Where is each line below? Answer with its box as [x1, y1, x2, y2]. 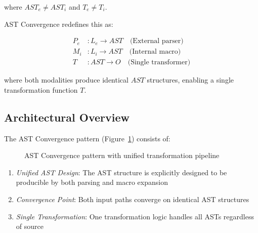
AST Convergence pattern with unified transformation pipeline [24, 150, 220, 161]
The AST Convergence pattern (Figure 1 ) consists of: [4, 133, 170, 143]
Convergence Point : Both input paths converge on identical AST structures [16, 194, 249, 205]
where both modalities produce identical [4, 74, 128, 85]
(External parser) [130, 37, 184, 45]
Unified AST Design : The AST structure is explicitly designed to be [16, 167, 227, 177]
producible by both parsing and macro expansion [16, 177, 168, 187]
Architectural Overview [4, 109, 130, 125]
